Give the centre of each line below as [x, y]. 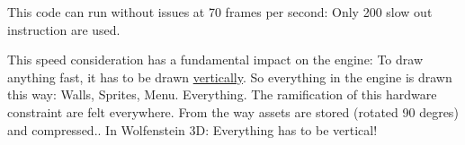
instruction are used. [64, 29]
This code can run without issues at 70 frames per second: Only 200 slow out [220, 12]
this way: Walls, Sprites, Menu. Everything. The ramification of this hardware [222, 94]
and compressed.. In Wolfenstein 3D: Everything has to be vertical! [192, 129]
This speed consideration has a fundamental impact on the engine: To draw [215, 60]
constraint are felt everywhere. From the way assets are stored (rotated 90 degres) [233, 111]
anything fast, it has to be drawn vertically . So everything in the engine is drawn [230, 77]
